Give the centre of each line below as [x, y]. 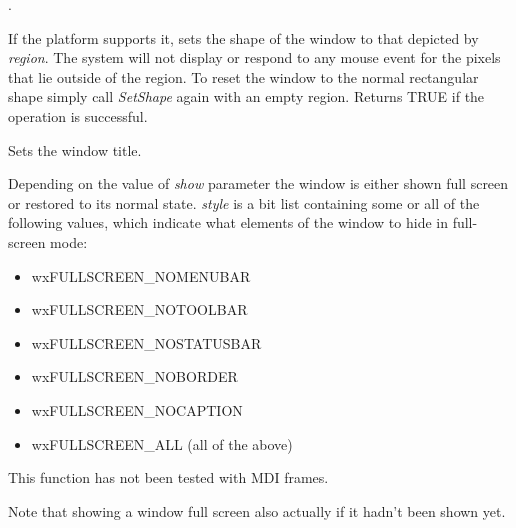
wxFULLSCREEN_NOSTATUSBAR [146, 342]
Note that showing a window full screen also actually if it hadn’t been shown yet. [257, 510]
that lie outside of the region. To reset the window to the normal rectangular [243, 76]
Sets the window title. [75, 149]
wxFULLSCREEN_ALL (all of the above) [162, 443]
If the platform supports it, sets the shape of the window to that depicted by [243, 37]
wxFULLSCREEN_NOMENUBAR [141, 275]
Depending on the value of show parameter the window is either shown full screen [258, 183]
